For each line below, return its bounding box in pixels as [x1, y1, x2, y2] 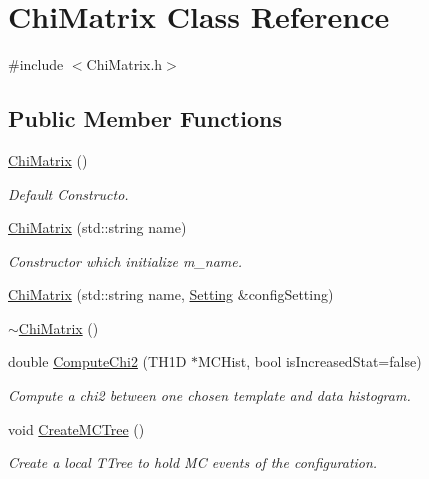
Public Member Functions [8, 103, 282, 134]
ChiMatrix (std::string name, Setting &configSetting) [8, 284, 334, 305]
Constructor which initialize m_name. [8, 250, 243, 271]
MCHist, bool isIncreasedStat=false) [198, 351, 422, 372]
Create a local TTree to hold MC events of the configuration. [8, 452, 378, 473]
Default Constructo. [8, 183, 129, 204]
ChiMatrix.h [86, 54, 163, 75]
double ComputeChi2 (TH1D [8, 351, 187, 372]
